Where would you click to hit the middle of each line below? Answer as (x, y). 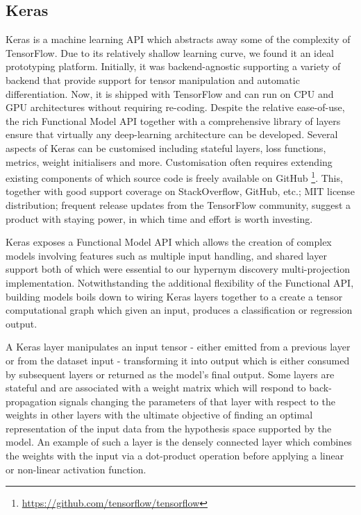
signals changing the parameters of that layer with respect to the (197, 401)
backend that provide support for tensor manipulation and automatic (153, 79)
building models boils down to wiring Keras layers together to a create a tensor (174, 296)
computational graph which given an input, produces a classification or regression (179, 310)
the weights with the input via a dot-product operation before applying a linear (175, 456)
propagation (31, 401)
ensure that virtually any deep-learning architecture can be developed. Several (172, 134)
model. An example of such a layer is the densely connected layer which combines (179, 442)
